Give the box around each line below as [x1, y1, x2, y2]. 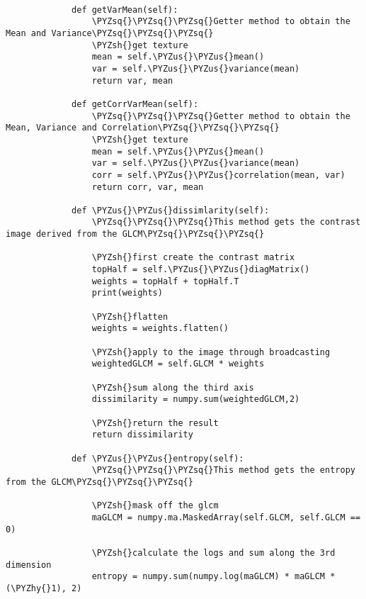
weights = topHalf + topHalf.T [91, 276, 239, 286]
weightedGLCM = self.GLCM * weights [91, 359, 265, 369]
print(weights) [91, 288, 163, 298]
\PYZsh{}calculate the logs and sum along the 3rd [91, 547, 336, 558]
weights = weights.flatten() [91, 323, 229, 334]
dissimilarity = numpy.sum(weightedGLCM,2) [91, 394, 300, 405]
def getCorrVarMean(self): [72, 99, 199, 109]
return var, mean [91, 75, 173, 86]
